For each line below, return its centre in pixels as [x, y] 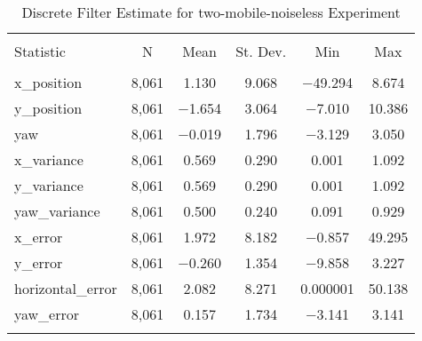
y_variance [49, 185]
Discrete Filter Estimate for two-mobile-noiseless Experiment [211, 12]
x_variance [49, 159]
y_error [39, 262]
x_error [39, 237]
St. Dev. [261, 51]
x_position [48, 82]
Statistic [40, 51]
